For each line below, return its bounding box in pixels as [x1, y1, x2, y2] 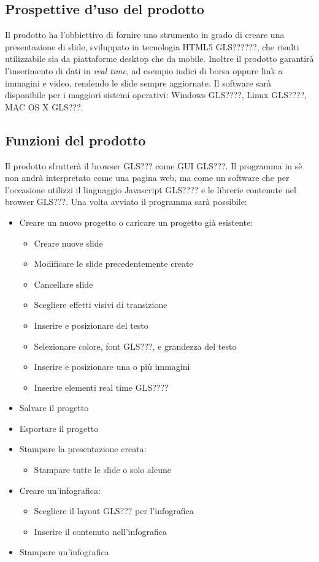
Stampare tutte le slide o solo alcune [34, 463, 171, 476]
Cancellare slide [34, 277, 93, 290]
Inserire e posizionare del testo [34, 318, 148, 331]
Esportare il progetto [19, 422, 99, 434]
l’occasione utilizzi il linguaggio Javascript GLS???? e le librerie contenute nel [5, 183, 296, 196]
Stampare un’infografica [19, 545, 109, 558]
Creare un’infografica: [19, 483, 101, 496]
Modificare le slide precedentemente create [34, 257, 193, 270]
